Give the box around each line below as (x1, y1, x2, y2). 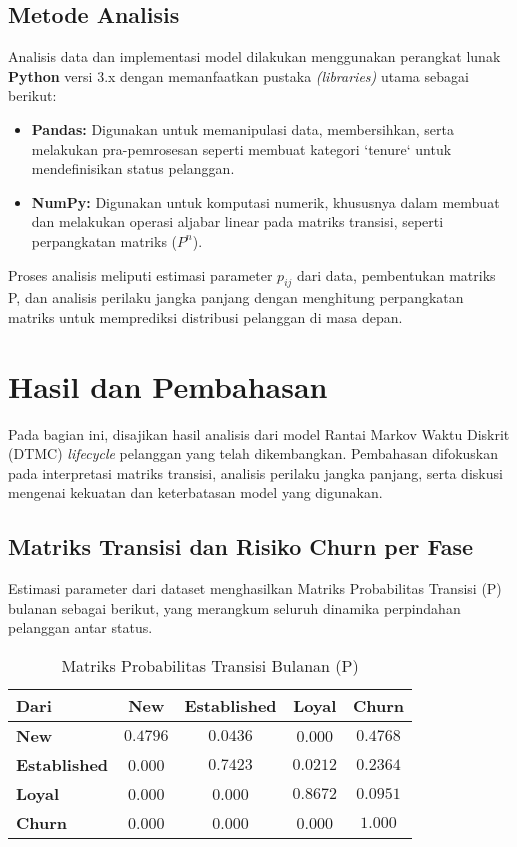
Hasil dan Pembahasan (8, 365, 328, 406)
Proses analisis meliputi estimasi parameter (8, 264, 273, 285)
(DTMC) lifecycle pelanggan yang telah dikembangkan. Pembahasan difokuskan (8, 443, 499, 464)
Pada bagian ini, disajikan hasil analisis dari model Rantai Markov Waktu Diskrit (8, 423, 510, 444)
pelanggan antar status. (8, 617, 153, 638)
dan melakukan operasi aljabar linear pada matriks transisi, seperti (31, 211, 444, 232)
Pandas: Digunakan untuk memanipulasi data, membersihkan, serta (31, 118, 454, 139)
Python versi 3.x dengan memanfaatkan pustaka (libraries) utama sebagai (8, 65, 469, 86)
